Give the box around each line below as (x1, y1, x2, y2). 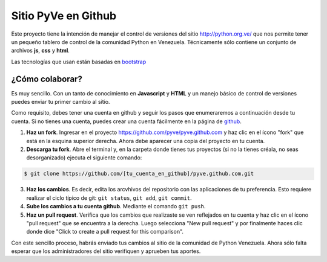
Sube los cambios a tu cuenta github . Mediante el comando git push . (26, 203, 206, 210)
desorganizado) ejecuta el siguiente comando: (26, 154, 142, 161)
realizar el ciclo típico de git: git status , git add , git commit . (26, 194, 192, 202)
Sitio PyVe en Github (11, 9, 117, 22)
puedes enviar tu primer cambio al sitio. (11, 98, 110, 106)
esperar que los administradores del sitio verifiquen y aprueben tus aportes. (11, 248, 201, 255)
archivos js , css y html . (11, 47, 70, 54)
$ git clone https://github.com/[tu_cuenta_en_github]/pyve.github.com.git (24, 170, 254, 177)
